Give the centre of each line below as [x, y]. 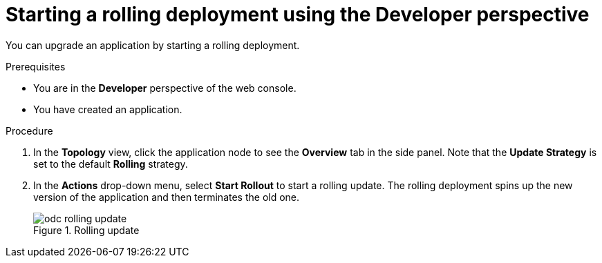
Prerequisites [36, 66]
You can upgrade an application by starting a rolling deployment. [153, 45]
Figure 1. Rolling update [86, 230]
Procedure [29, 130]
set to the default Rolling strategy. [111, 164]
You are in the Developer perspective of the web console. [165, 88]
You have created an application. [108, 109]
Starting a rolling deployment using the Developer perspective [298, 14]
